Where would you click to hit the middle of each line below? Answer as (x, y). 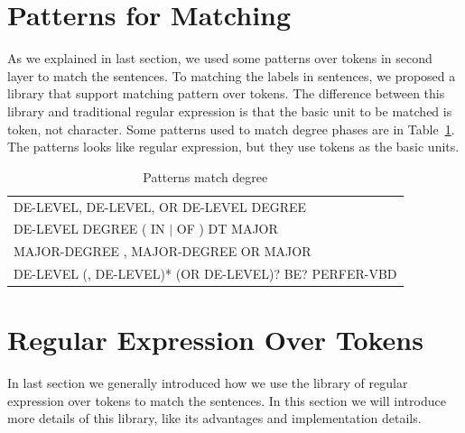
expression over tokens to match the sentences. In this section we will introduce (227, 400)
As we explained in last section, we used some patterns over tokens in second (220, 58)
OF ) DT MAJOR (227, 229)
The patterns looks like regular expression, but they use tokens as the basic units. (233, 147)
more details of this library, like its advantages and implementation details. (214, 418)
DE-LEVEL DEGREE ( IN (89, 229)
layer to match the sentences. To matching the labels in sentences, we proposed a (232, 75)
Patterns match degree (205, 176)
